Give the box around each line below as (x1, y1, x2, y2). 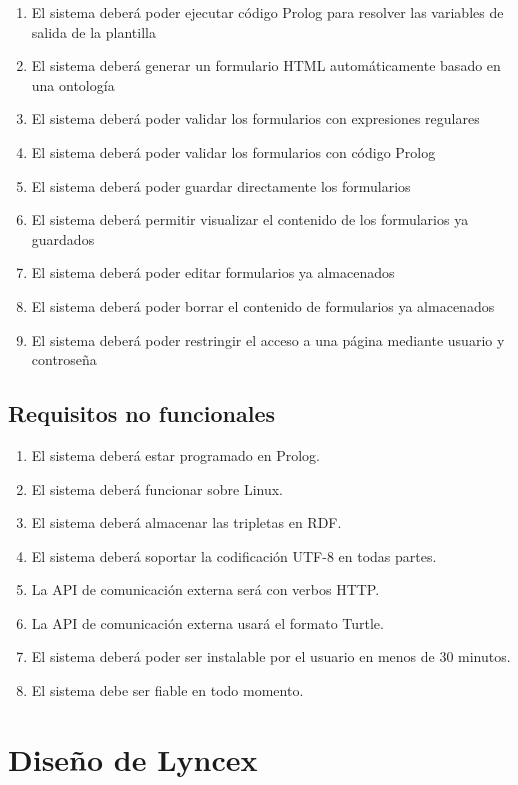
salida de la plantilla (31, 21, 156, 42)
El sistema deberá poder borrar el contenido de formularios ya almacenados (31, 295, 495, 316)
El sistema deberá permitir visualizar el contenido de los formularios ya (31, 209, 469, 230)
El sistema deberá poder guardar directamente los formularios (31, 175, 411, 196)
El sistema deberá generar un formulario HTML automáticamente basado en (31, 55, 501, 76)
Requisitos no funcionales (8, 398, 276, 429)
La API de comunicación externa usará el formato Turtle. (31, 612, 384, 633)
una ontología (31, 74, 115, 95)
